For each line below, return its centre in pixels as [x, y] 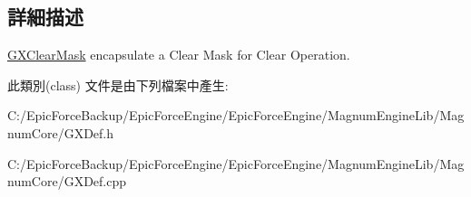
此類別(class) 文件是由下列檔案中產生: [118, 84]
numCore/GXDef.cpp [67, 181]
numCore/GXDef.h [61, 132]
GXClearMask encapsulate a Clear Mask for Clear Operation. [179, 55]
